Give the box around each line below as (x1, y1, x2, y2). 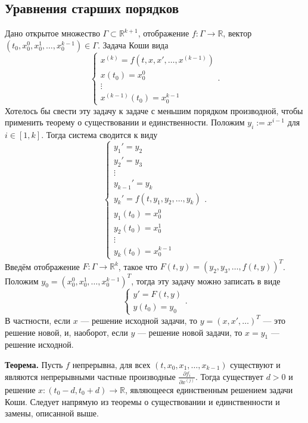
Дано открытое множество (5, 27, 100, 39)
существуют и (230, 358, 281, 370)
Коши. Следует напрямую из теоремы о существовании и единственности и (5, 395, 280, 407)
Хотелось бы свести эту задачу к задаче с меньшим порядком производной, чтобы (5, 104, 303, 117)
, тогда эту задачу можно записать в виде (131, 274, 281, 287)
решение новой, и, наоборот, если (5, 326, 128, 338)
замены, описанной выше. (5, 407, 99, 419)
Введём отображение (5, 260, 80, 272)
